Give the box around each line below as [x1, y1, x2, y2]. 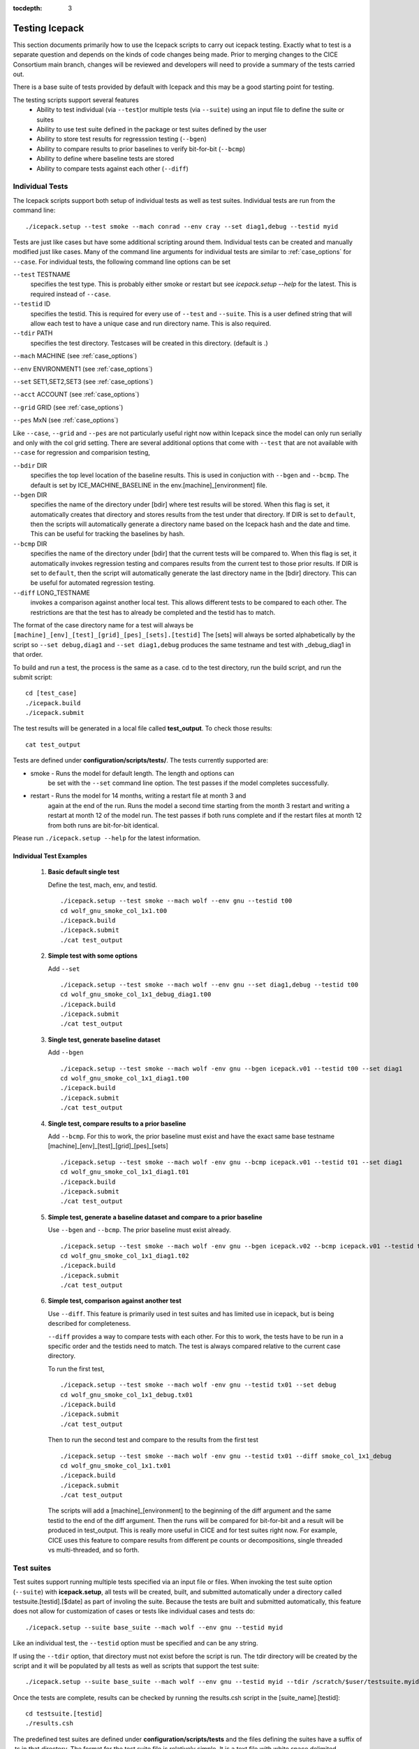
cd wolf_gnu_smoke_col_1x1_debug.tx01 [60, 1391, 193, 1399]
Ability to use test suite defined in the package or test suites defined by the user [36, 125, 267, 134]
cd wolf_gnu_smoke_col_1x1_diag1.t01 [60, 1168, 190, 1176]
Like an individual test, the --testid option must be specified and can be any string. [13, 1639, 258, 1648]
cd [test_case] [25, 689, 78, 698]
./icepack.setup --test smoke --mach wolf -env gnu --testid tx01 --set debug [60, 1381, 337, 1389]
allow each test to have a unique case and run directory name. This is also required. [30, 319, 272, 328]
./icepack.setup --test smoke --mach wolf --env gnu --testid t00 [60, 897, 293, 905]
